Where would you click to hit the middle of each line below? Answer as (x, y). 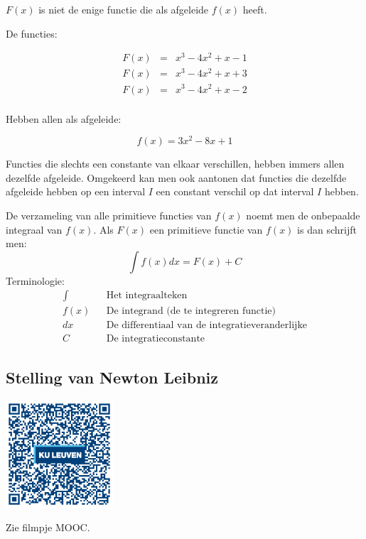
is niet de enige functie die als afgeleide (124, 9)
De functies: (32, 33)
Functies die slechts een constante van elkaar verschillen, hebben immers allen (175, 164)
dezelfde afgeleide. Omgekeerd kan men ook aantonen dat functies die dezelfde (176, 177)
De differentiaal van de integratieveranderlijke (206, 326)
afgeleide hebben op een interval (76, 191)
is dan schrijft (327, 229)
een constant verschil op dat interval (235, 191)
